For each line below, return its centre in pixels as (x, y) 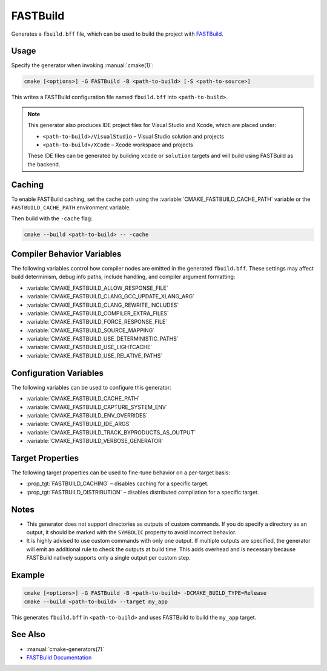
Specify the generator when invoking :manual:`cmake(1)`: (82, 65)
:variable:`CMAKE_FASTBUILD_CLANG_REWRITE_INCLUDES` (103, 305)
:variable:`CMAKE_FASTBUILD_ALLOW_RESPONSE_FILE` (97, 288)
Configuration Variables (58, 373)
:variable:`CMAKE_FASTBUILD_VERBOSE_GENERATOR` (95, 441)
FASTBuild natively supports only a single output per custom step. (108, 558)
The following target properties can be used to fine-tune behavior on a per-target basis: (121, 473)
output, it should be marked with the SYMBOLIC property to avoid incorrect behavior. (131, 532)
